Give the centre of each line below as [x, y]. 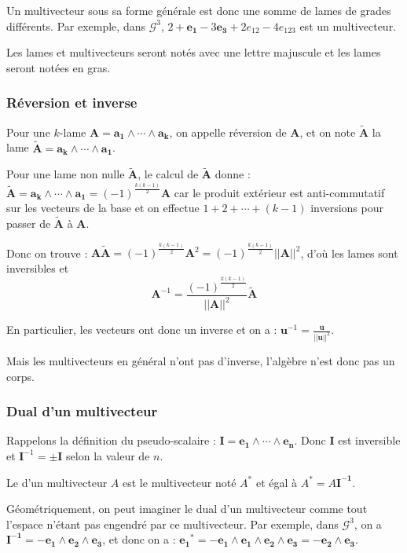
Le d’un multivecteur [57, 482]
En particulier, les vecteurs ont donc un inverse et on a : [142, 330]
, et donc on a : [139, 539]
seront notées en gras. [59, 67]
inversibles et [38, 267]
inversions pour [347, 208]
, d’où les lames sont [349, 253]
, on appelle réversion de [228, 132]
